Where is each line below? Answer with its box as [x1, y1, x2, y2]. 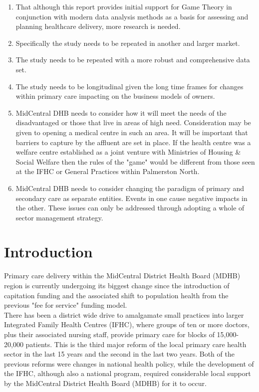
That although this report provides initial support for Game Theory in [15, 1, 232, 11]
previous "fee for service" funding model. [4, 300, 127, 310]
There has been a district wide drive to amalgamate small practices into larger [4, 309, 244, 320]
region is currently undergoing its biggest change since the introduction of [4, 280, 230, 290]
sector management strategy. [15, 212, 103, 222]
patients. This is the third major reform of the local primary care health [25, 339, 247, 349]
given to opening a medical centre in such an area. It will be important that [15, 127, 248, 137]
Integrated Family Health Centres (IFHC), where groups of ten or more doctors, [4, 319, 250, 330]
